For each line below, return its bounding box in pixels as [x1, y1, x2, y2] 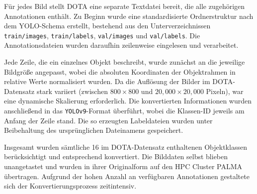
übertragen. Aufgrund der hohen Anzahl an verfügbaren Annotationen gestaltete [4, 171, 250, 181]
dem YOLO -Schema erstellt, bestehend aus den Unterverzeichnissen [4, 20, 211, 31]
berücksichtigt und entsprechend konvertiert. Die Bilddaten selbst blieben [4, 151, 228, 162]
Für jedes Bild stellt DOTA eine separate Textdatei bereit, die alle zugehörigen [4, 1, 245, 11]
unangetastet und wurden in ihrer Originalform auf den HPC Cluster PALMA [4, 161, 243, 172]
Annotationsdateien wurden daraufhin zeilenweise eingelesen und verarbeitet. [4, 40, 239, 50]
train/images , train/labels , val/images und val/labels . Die [4, 30, 200, 40]
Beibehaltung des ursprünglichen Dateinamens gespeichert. [4, 125, 183, 135]
